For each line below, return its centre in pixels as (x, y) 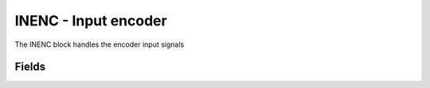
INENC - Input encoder (91, 21)
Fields (30, 67)
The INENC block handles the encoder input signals (100, 44)
